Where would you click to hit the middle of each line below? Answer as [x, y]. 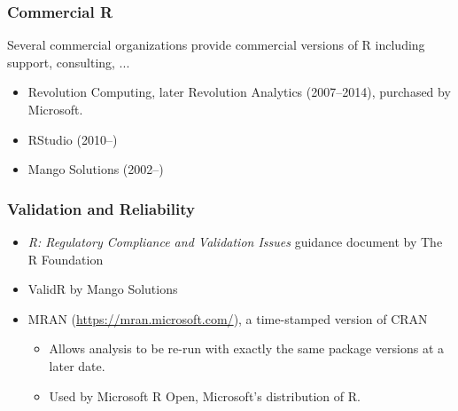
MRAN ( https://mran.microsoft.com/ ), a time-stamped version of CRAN [228, 318]
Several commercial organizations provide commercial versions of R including [216, 45]
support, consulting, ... [69, 62]
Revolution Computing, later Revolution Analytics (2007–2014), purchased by [239, 92]
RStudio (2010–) [73, 139]
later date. [77, 365]
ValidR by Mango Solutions [103, 289]
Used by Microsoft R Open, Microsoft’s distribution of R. [205, 395]
